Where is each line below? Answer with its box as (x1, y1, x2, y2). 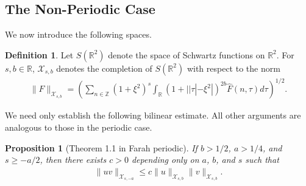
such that (245, 153, 279, 166)
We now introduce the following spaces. (5, 28, 152, 41)
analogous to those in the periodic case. (5, 120, 152, 133)
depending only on (131, 153, 199, 166)
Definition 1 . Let (5, 48, 74, 61)
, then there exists (40, 153, 107, 166)
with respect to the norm (187, 61, 280, 74)
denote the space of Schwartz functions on (108, 48, 265, 61)
